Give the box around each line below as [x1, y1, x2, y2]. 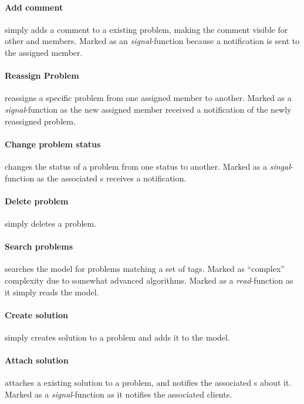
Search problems [5, 240, 73, 253]
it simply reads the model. [5, 285, 99, 298]
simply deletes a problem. [5, 217, 97, 229]
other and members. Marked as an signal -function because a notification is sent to [5, 35, 300, 47]
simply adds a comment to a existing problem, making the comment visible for [5, 23, 288, 35]
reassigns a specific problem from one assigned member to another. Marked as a [5, 92, 292, 104]
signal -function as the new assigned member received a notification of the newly [5, 103, 292, 115]
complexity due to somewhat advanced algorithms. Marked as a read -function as [5, 274, 293, 286]
